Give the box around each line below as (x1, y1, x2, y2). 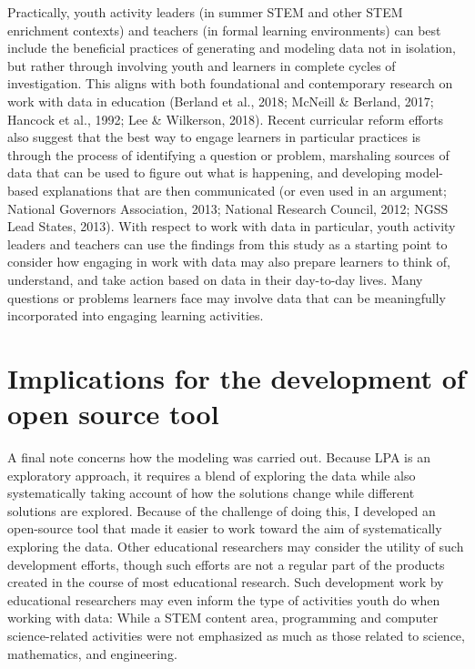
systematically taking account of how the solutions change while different (7, 483, 415, 502)
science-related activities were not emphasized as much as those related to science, (7, 625, 465, 644)
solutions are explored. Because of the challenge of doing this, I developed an (7, 501, 436, 520)
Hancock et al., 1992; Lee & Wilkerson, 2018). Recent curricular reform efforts (7, 109, 444, 128)
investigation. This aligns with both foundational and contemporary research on (7, 74, 453, 93)
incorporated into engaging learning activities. (7, 306, 264, 325)
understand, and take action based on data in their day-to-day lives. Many (7, 269, 423, 289)
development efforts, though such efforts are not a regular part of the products (7, 554, 445, 573)
